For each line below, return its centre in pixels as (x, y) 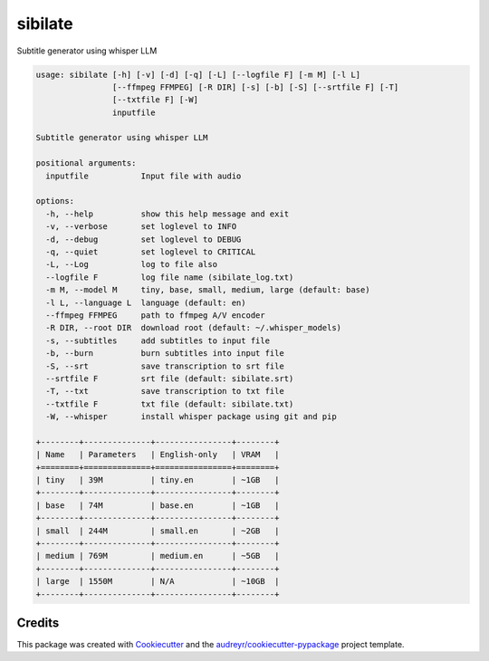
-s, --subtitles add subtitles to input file (158, 340)
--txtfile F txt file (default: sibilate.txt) (170, 404)
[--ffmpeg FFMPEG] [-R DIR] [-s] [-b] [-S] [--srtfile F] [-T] (255, 87)
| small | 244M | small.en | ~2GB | (158, 531)
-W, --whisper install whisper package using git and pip (191, 417)
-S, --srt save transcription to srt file (165, 366)
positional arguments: (86, 163)
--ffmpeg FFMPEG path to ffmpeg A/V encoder (156, 315)
